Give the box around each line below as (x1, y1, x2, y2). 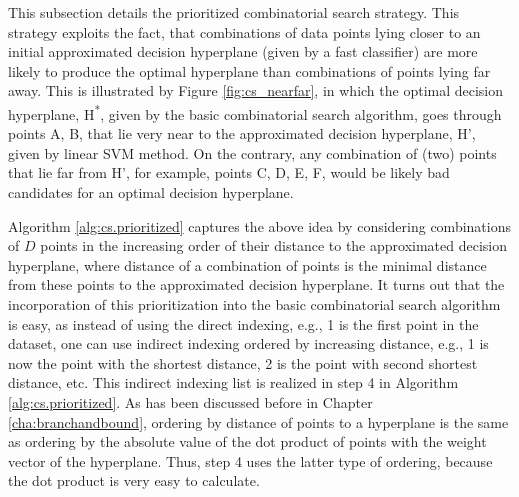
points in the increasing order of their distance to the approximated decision (40, 235, 508, 256)
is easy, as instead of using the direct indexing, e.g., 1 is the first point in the (8, 313, 479, 334)
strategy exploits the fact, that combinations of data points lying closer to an (8, 21, 481, 42)
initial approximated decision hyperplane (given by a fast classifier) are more (8, 41, 478, 62)
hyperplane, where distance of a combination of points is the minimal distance (8, 254, 487, 275)
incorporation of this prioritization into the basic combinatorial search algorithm (8, 293, 501, 314)
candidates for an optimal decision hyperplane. (8, 182, 294, 202)
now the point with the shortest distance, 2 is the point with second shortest (8, 352, 478, 373)
